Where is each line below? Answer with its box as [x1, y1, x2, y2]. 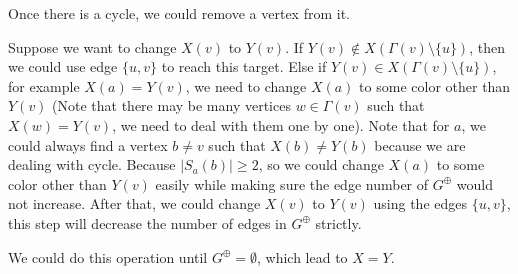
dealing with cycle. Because [8, 154, 176, 175]
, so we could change [258, 154, 384, 175]
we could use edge [8, 56, 118, 77]
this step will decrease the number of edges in [8, 212, 287, 233]
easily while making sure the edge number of [155, 173, 429, 194]
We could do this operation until [8, 246, 208, 267]
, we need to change [185, 75, 307, 96]
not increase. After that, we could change [8, 193, 261, 214]
